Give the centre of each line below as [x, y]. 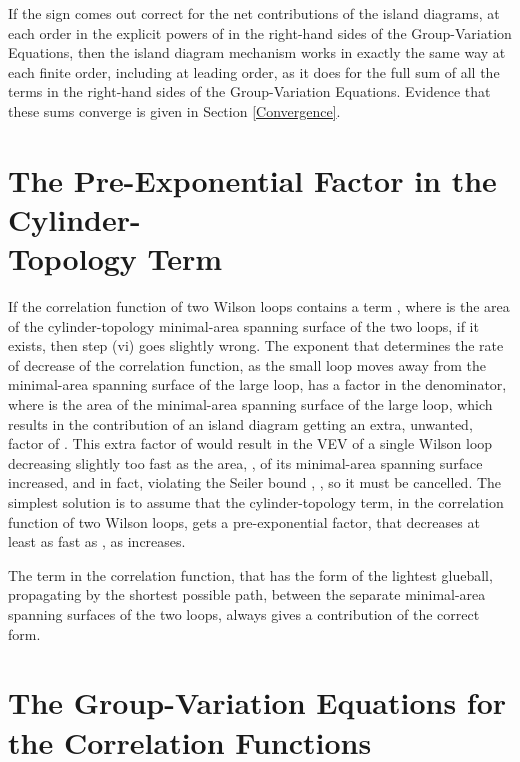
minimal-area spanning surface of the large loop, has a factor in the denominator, [257, 384]
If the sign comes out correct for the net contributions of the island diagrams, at [254, 13]
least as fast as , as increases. [97, 541]
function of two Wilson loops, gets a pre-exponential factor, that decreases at [244, 521]
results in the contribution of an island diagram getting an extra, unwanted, [240, 423]
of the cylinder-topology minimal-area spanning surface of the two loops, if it [243, 325]
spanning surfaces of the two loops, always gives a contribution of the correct [244, 613]
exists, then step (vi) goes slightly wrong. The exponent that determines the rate [256, 345]
